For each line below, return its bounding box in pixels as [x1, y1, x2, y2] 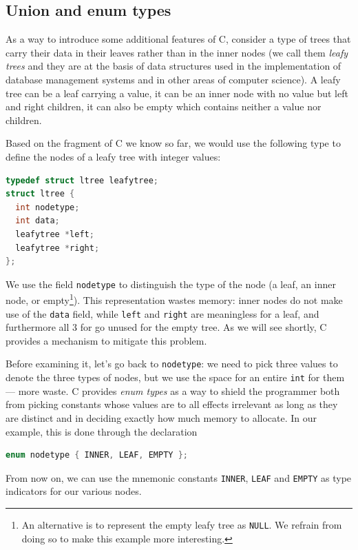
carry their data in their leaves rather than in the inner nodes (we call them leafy [6, 45, 348, 59]
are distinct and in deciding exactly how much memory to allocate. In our [6, 410, 317, 425]
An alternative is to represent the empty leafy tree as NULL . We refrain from [21, 517, 342, 531]
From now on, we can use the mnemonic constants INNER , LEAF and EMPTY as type [6, 470, 352, 485]
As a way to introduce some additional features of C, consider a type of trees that [6, 32, 351, 46]
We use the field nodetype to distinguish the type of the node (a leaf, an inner [6, 276, 336, 291]
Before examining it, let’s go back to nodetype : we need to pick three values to [6, 356, 338, 371]
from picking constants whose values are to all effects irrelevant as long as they [6, 397, 338, 411]
